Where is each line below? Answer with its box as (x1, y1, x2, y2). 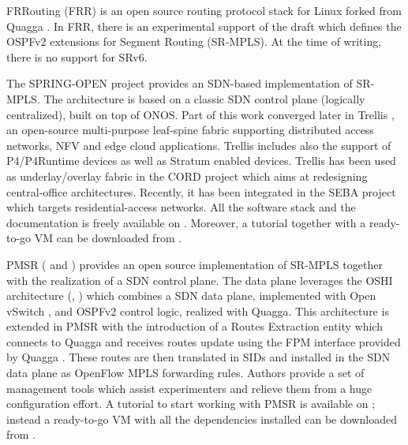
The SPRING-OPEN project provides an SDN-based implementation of (6, 75, 353, 92)
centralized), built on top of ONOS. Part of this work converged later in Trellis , (6, 106, 395, 122)
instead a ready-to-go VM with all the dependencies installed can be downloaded (6, 410, 397, 427)
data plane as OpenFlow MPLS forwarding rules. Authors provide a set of (6, 365, 365, 381)
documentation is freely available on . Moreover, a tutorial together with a (6, 214, 366, 230)
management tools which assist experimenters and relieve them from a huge (6, 380, 372, 396)
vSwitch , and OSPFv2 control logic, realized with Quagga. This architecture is (6, 302, 389, 319)
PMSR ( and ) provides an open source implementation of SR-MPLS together (6, 256, 383, 272)
